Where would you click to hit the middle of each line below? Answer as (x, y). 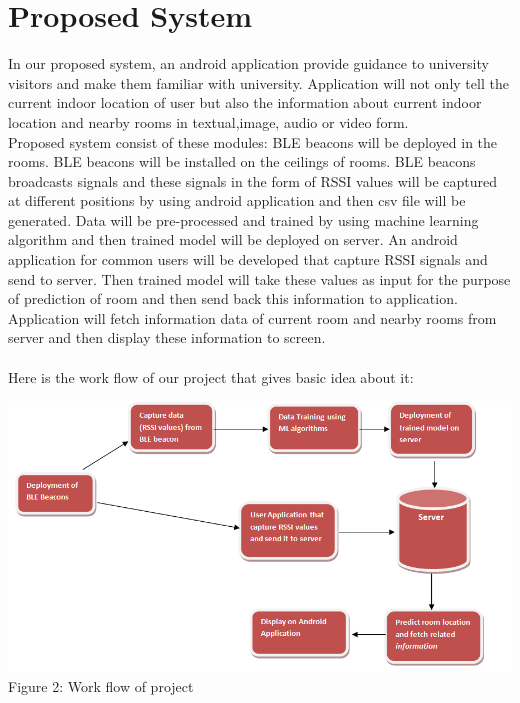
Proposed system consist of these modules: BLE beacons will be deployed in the (253, 141)
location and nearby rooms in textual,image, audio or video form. (208, 121)
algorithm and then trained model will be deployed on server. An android (233, 239)
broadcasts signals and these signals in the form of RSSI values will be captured (252, 180)
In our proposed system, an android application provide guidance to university (248, 63)
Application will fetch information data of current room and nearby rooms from (252, 317)
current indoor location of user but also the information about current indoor (245, 102)
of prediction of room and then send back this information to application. (233, 298)
